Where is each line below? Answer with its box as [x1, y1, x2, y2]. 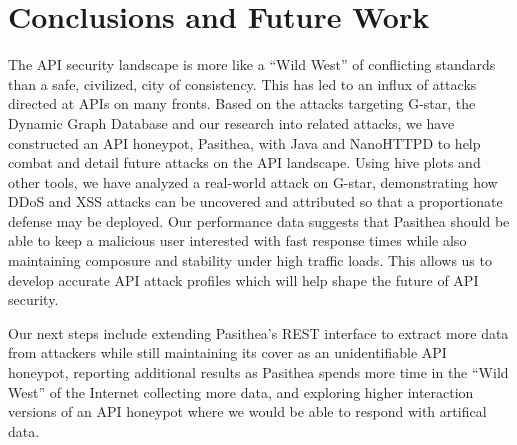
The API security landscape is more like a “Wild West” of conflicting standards [8, 54, 496, 75]
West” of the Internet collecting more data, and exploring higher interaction [8, 381, 474, 402]
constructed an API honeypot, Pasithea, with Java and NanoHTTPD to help [8, 132, 481, 153]
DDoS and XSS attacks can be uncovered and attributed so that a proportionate [8, 191, 503, 212]
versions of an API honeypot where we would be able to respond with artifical [8, 401, 487, 422]
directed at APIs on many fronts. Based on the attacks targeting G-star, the [8, 93, 476, 114]
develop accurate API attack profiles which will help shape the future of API [8, 269, 479, 290]
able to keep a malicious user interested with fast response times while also [8, 230, 467, 251]
